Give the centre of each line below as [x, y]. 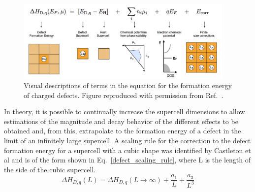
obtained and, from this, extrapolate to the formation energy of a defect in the [123, 131]
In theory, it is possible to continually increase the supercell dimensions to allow [125, 112]
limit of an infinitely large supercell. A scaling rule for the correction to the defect [127, 140]
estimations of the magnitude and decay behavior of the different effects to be [121, 121]
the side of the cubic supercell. [50, 169]
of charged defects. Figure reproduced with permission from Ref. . [124, 95]
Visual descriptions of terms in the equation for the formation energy [128, 85]
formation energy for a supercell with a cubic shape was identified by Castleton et [127, 150]
